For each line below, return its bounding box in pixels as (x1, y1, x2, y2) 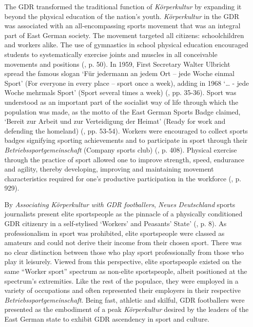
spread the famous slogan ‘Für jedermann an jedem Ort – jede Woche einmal (4, 68, 235, 78)
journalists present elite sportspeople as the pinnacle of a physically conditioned (4, 209, 243, 219)
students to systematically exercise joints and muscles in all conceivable (4, 49, 217, 59)
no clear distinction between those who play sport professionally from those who (4, 247, 244, 257)
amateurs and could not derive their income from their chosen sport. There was (4, 237, 242, 248)
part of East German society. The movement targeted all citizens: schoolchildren (4, 30, 244, 40)
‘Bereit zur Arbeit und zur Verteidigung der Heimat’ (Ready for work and (4, 116, 226, 126)
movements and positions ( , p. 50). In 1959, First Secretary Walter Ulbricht (4, 58, 231, 69)
